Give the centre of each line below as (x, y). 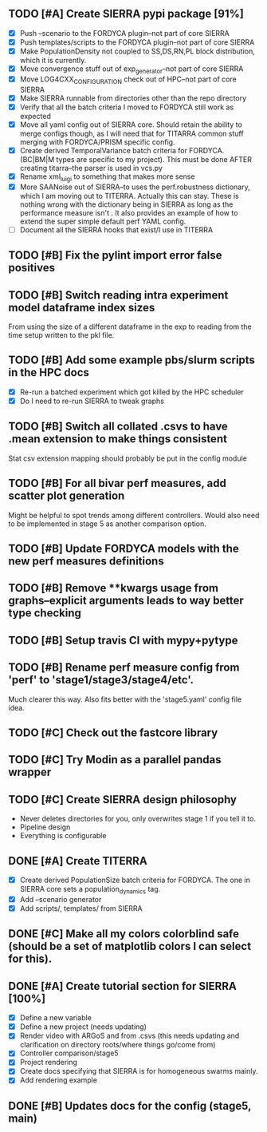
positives (32, 268)
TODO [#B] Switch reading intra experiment (118, 295)
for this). (30, 959)
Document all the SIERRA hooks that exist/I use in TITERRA (116, 230)
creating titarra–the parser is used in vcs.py (91, 168)
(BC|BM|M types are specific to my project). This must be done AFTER (136, 159)
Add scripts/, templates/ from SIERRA (81, 908)
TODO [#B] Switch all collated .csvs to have (118, 427)
